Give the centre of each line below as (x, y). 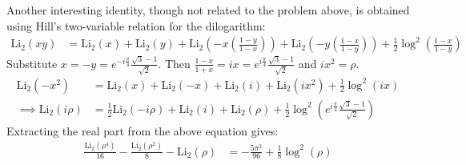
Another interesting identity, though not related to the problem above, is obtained (208, 10)
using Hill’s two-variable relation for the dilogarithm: (136, 25)
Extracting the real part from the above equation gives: (143, 130)
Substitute (32, 63)
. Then (174, 63)
